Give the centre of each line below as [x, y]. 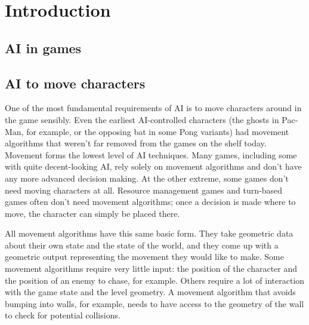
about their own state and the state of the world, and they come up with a [142, 245]
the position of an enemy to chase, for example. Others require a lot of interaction [155, 280]
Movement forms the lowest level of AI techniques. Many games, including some [151, 154]
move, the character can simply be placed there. [92, 213]
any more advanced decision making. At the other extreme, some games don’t [147, 178]
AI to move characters [75, 83]
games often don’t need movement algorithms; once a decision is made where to [150, 202]
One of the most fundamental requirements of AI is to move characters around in [153, 108]
